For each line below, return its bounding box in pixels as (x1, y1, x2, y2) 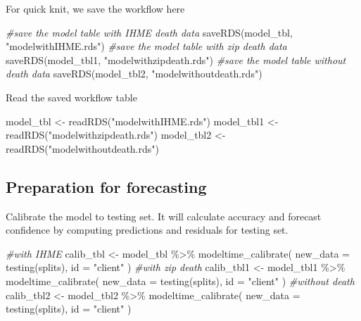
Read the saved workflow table (6, 89, 137, 104)
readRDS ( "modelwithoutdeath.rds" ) (6, 141, 159, 156)
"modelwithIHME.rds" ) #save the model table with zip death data (6, 39, 287, 53)
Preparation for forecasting (6, 175, 207, 197)
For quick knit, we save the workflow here (6, 1, 185, 15)
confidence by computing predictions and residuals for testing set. (6, 222, 289, 237)
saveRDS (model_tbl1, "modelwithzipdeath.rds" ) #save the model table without (6, 52, 346, 67)
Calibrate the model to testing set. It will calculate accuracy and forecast (6, 208, 322, 223)
